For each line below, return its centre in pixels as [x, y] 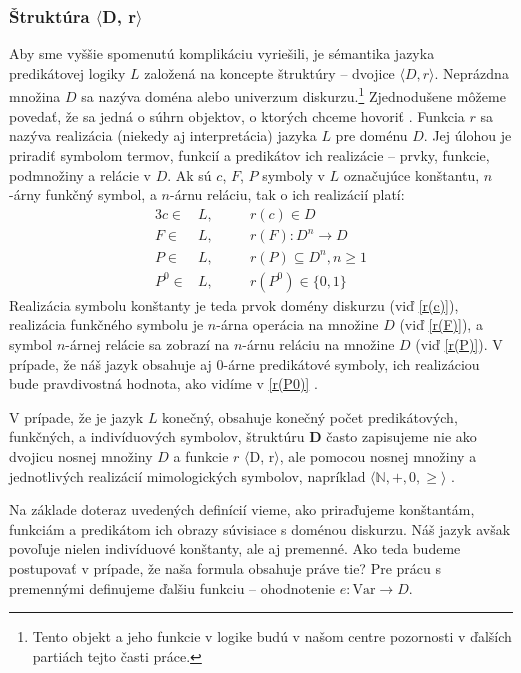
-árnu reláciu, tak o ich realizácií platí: [287, 194]
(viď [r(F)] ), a [441, 324]
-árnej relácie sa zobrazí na [147, 344]
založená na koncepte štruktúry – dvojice [269, 72]
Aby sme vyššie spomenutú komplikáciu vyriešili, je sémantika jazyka [222, 53]
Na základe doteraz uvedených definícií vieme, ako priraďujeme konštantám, [242, 509]
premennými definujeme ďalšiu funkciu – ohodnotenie [172, 587]
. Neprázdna [471, 72]
